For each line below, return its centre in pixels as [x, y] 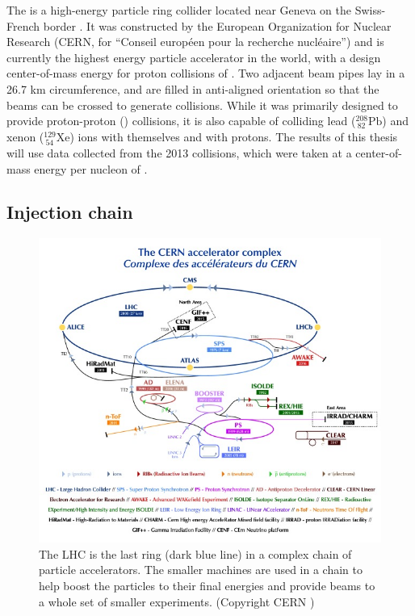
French [23, 25]
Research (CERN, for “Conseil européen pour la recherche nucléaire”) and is [195, 42]
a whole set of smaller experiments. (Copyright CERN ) [177, 601]
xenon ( [25, 136]
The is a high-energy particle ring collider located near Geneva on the [179, 10]
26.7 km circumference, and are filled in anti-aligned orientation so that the [193, 88]
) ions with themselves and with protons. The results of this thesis [234, 136]
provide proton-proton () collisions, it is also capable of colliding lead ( [181, 121]
